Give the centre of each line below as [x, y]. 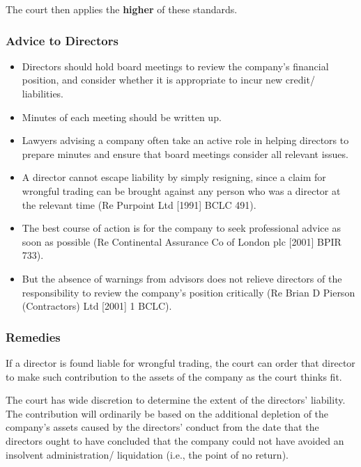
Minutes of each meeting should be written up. [122, 117]
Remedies [33, 337]
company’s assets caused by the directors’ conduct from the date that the [162, 427]
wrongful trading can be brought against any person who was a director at [181, 190]
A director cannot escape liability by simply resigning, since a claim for [174, 177]
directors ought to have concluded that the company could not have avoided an [175, 440]
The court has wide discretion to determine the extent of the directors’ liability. [176, 400]
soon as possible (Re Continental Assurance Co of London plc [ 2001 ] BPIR [182, 241]
